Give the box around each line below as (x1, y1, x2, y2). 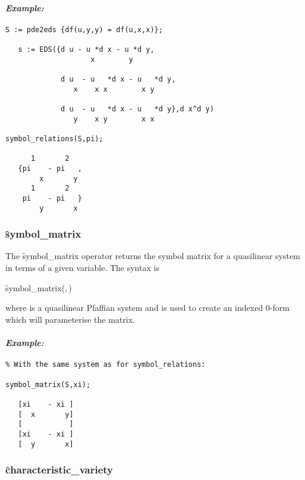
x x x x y (73, 85, 155, 93)
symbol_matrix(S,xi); (5, 380, 91, 389)
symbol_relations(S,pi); (5, 135, 103, 144)
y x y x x (73, 114, 155, 123)
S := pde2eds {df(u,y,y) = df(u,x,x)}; (5, 25, 163, 34)
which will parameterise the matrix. (5, 313, 135, 325)
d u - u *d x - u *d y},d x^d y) (61, 105, 214, 114)
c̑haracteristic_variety (5, 462, 113, 477)
